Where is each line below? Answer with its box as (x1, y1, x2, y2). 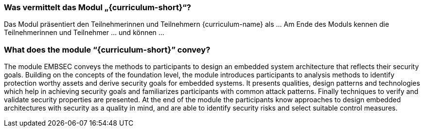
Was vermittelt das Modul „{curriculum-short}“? (4, 2, 191, 12)
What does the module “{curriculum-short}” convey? (4, 44, 211, 55)
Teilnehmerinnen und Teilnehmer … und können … (4, 28, 164, 37)
